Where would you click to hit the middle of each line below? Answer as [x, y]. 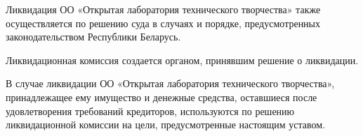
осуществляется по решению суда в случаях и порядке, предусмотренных [163, 23]
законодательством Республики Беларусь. [93, 37]
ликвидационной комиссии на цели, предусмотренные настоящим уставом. [166, 124]
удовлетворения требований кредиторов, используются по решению [150, 111]
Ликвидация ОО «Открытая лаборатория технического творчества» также [163, 9]
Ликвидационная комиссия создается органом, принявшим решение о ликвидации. [182, 60]
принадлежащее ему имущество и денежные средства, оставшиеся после [161, 97]
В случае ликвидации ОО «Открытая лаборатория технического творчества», [170, 83]
